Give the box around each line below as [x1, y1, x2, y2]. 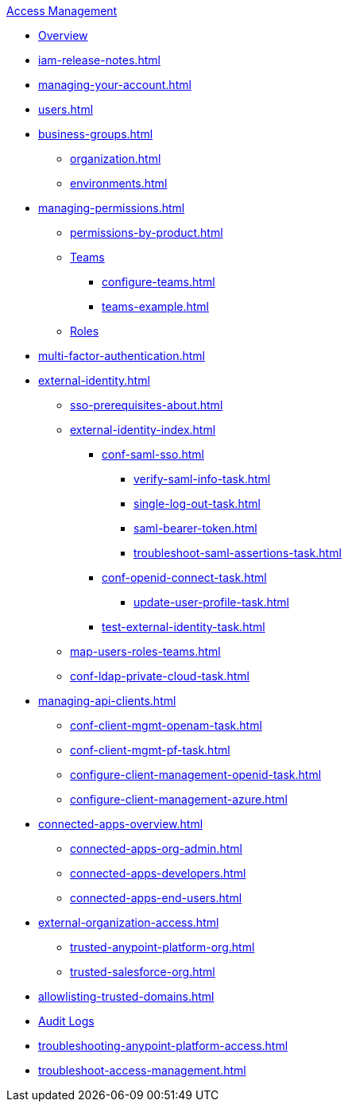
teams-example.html [102, 300, 209, 313]
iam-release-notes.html [38, 53, 160, 67]
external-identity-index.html [70, 423, 216, 436]
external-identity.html [38, 374, 150, 387]
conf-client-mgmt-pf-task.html [70, 743, 230, 757]
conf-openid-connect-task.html [102, 571, 267, 584]
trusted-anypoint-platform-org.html [70, 940, 255, 954]
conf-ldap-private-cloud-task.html [70, 669, 250, 683]
